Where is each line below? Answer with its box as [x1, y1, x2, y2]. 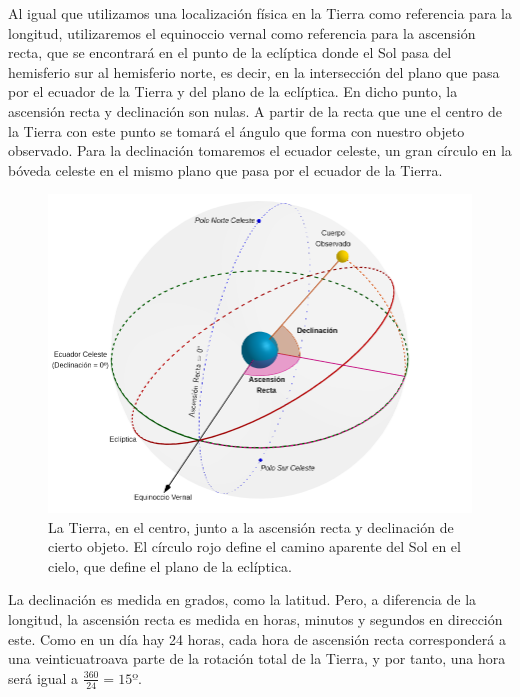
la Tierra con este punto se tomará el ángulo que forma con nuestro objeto [8, 120, 465, 141]
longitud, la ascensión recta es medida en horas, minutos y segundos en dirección [8, 608, 503, 629]
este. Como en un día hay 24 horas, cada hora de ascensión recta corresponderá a [8, 628, 506, 649]
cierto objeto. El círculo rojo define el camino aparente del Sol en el [48, 536, 461, 557]
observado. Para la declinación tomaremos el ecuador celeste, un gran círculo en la [8, 140, 512, 161]
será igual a [8, 667, 79, 688]
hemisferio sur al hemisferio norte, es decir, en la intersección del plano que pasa [8, 61, 500, 82]
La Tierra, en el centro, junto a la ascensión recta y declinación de [48, 516, 454, 537]
